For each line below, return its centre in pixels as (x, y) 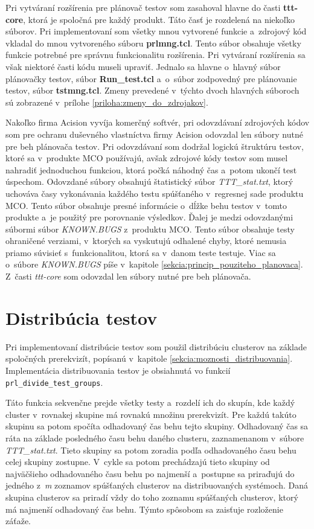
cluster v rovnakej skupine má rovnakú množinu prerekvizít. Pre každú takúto (151, 414)
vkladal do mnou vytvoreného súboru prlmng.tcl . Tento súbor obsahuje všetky (153, 43)
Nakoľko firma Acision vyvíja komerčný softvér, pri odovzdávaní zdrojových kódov (158, 122)
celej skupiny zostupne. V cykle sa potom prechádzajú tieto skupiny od (138, 462)
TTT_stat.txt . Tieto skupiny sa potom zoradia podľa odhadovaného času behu (151, 450)
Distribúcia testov (82, 317)
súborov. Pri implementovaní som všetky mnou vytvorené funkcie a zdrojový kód (156, 31)
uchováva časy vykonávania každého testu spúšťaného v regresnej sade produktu (155, 193)
